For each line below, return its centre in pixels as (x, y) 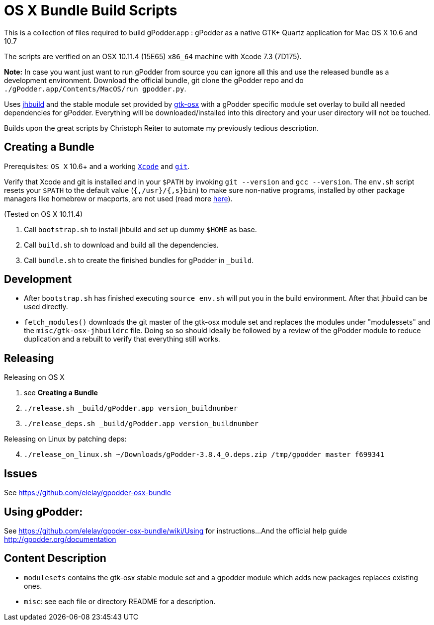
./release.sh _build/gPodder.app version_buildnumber (131, 408)
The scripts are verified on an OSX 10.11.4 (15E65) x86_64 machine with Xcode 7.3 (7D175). (153, 56)
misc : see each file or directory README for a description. (120, 601)
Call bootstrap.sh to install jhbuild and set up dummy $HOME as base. (140, 229)
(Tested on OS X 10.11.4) (43, 214)
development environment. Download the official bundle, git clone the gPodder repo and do (154, 80)
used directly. (46, 307)
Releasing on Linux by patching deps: (65, 439)
